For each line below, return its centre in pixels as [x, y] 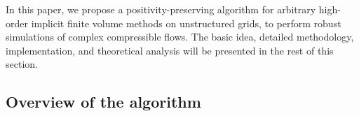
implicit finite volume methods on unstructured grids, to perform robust [186, 23]
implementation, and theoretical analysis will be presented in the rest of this [170, 50]
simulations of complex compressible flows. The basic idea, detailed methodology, [180, 37]
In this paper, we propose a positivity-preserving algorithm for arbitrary [161, 9]
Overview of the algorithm [103, 102]
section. [22, 64]
